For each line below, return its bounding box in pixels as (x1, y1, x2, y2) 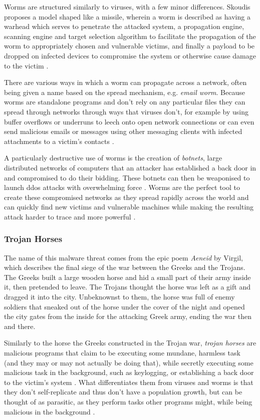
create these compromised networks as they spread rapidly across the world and (4, 191, 249, 202)
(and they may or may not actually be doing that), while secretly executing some (4, 357, 253, 367)
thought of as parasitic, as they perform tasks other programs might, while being (4, 396, 252, 406)
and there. (4, 320, 36, 331)
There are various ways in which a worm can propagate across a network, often (4, 77, 247, 87)
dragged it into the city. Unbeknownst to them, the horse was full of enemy (4, 291, 235, 302)
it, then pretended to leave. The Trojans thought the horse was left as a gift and (4, 281, 250, 292)
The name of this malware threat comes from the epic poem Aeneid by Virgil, (4, 252, 243, 262)
